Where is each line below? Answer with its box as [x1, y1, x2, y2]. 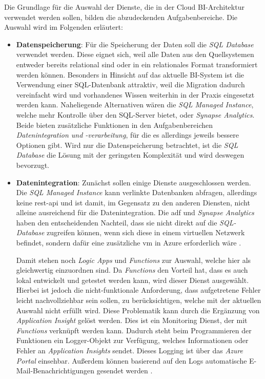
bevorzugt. [16, 159, 50, 170]
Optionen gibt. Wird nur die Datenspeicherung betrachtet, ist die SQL [16, 139, 238, 150]
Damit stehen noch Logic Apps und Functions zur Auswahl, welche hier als [16, 254, 251, 265]
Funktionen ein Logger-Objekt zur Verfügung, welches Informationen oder [16, 335, 249, 346]
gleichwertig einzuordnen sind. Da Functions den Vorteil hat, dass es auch [16, 264, 248, 275]
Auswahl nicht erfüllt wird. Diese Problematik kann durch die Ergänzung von [16, 305, 260, 315]
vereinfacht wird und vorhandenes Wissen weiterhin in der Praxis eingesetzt [16, 89, 255, 100]
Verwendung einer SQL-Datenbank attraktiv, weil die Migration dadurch [16, 79, 245, 90]
